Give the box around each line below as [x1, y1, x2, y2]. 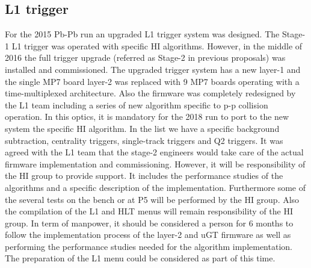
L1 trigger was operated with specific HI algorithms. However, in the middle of [11, 39, 303, 52]
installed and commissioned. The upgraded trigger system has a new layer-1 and [5, 63, 301, 75]
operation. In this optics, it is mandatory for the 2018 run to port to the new [5, 110, 289, 123]
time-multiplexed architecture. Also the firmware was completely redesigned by [5, 87, 296, 99]
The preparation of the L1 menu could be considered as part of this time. [5, 252, 276, 264]
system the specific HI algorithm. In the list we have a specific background [5, 122, 280, 134]
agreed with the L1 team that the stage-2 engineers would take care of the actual [5, 146, 304, 158]
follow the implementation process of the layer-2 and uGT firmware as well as [5, 228, 291, 241]
